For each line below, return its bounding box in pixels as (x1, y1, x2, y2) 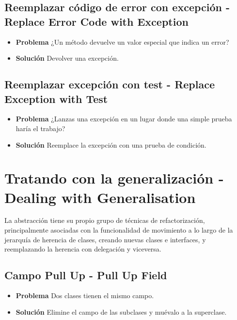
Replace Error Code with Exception (4, 14, 189, 29)
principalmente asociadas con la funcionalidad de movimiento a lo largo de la (4, 225, 233, 235)
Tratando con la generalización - (4, 168, 224, 188)
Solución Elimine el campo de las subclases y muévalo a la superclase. (16, 306, 227, 317)
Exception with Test (4, 91, 108, 106)
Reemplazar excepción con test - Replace (4, 77, 215, 92)
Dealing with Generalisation (4, 187, 196, 207)
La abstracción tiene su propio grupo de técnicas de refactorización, (4, 215, 205, 225)
